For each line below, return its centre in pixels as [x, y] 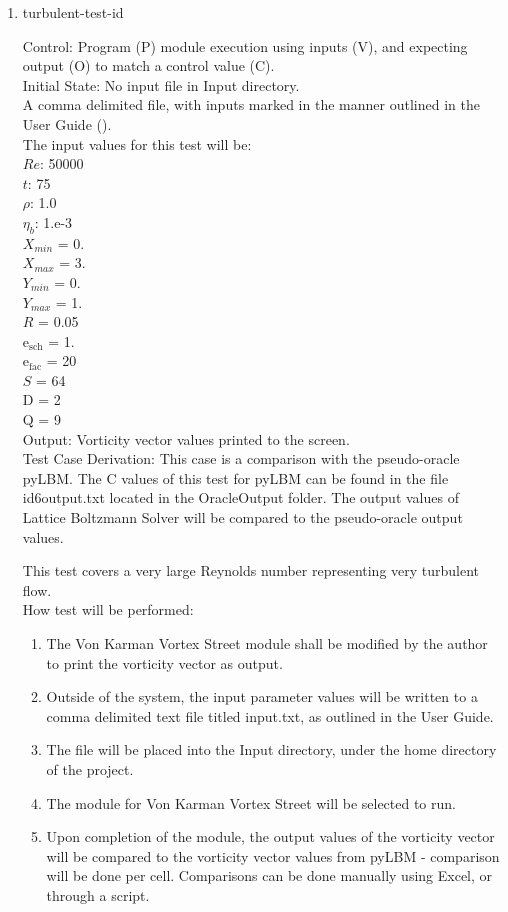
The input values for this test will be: [137, 143]
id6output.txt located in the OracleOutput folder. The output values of [240, 497]
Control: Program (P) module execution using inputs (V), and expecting [245, 45]
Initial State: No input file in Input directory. [161, 84]
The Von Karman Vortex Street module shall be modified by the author [267, 643]
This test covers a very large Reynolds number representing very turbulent [251, 570]
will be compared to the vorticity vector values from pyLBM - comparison [273, 855]
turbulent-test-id [73, 12]
